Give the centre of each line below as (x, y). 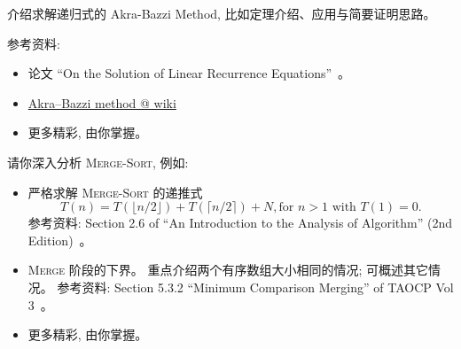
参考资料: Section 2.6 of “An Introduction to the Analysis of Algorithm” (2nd (240, 223)
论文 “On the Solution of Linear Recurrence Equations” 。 (189, 73)
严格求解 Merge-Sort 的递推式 (115, 192)
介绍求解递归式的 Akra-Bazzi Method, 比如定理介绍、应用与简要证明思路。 (222, 13)
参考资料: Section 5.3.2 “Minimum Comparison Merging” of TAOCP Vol (255, 287)
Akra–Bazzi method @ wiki (102, 102)
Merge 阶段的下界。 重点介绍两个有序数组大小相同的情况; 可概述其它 (228, 270)
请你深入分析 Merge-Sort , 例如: (98, 162)
